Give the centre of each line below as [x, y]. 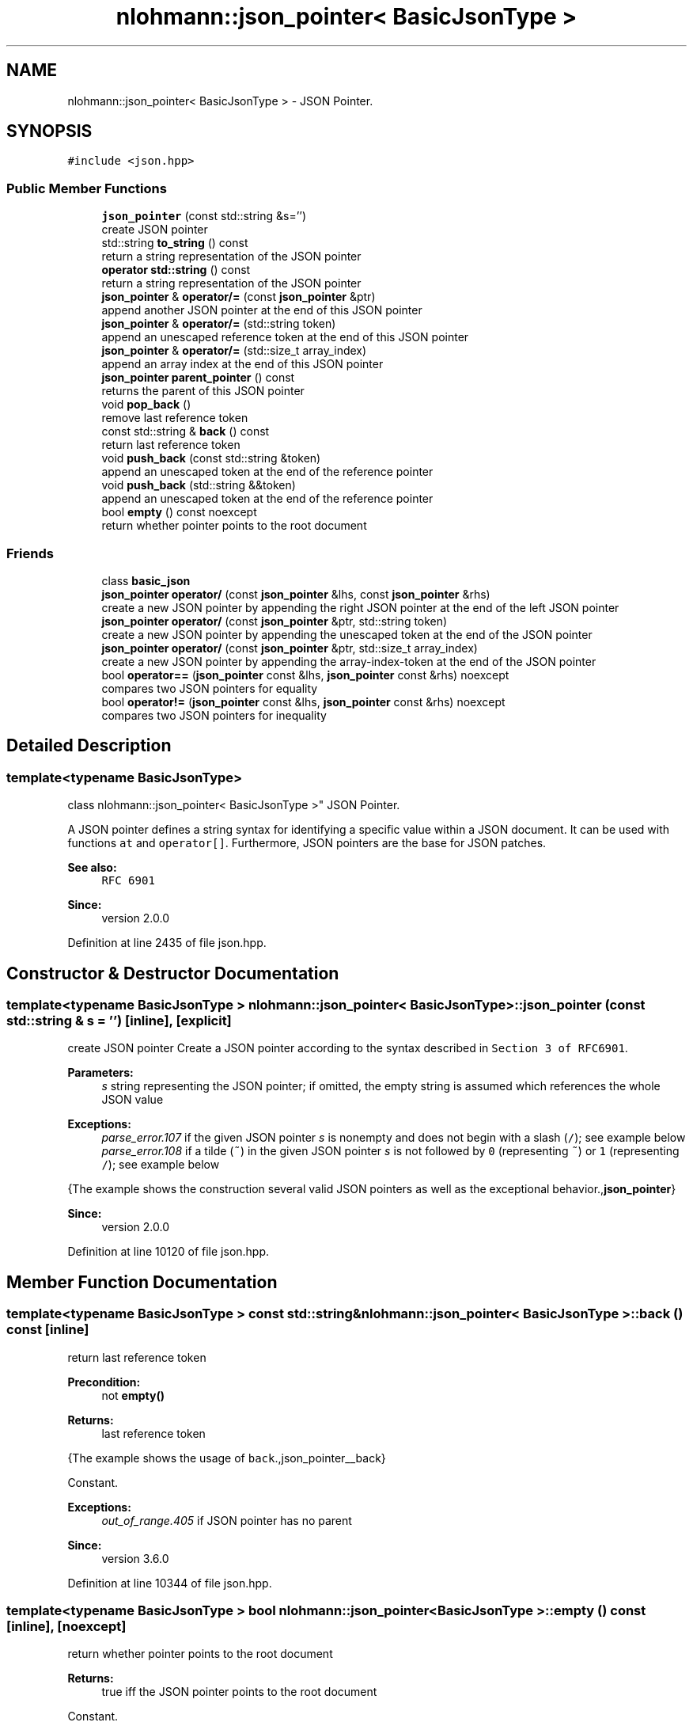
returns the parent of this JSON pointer [203, 391]
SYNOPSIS [49, 131]
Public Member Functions [87, 188]
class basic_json [146, 580]
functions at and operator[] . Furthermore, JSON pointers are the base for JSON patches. [307, 843]
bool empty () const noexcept [179, 512]
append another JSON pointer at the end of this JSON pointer [262, 310]
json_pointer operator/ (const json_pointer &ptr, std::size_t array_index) [290, 648]
